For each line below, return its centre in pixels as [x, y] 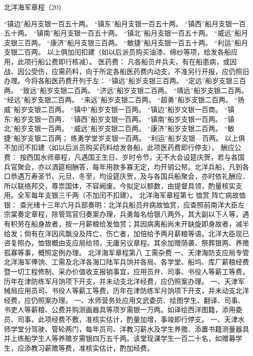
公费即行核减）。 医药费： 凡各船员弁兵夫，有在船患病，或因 [141, 61]
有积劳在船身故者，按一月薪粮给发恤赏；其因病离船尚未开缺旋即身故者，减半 [126, 224]
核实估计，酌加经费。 [119, 347]
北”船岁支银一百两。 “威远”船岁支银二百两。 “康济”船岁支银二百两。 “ [116, 128]
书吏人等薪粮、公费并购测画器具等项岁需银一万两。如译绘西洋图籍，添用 [120, 309]
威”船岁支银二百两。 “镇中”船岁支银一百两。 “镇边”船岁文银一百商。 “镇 [119, 109]
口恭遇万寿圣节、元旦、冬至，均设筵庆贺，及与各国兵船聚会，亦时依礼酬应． [126, 176]
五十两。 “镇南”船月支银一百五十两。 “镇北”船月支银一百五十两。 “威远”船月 [126, 33]
